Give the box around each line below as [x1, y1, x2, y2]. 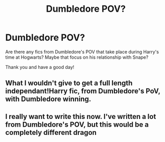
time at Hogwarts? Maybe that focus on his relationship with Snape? [5, 54, 149, 60]
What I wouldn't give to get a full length [5, 79, 133, 87]
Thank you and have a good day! [5, 64, 75, 70]
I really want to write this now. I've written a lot [5, 112, 156, 121]
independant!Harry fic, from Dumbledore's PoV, [5, 87, 160, 96]
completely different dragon [5, 128, 97, 137]
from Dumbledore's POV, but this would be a [5, 120, 149, 129]
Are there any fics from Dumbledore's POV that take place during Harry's [5, 49, 159, 55]
